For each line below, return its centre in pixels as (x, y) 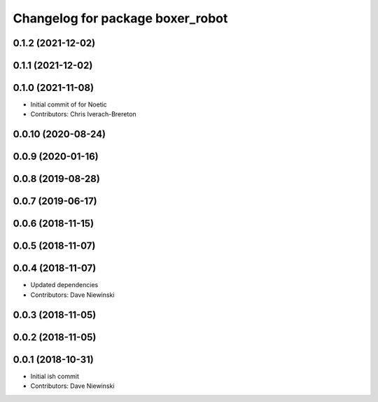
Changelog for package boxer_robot (120, 18)
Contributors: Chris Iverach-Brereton (83, 114)
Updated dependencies (64, 285)
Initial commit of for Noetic (69, 104)
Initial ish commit (55, 376)
